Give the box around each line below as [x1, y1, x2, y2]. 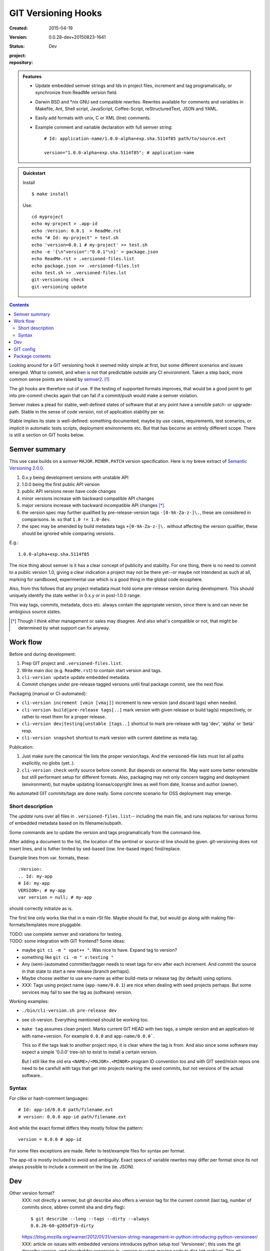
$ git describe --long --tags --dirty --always [30, 1216, 149, 1221]
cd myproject [31, 214, 63, 220]
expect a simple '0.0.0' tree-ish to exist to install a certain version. [21, 1049, 157, 1055]
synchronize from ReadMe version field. [35, 90, 117, 96]
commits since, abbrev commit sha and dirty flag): [21, 1204, 125, 1210]
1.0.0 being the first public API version [21, 481, 100, 487]
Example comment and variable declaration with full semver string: [35, 124, 172, 130]
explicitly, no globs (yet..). [21, 760, 75, 766]
